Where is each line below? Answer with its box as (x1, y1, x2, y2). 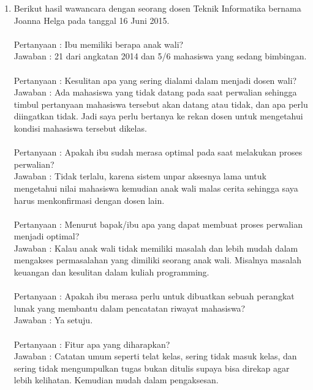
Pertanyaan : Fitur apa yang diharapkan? (13, 337, 170, 350)
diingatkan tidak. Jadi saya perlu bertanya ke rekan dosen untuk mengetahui (13, 110, 303, 122)
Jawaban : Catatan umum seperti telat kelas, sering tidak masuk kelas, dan (13, 350, 297, 362)
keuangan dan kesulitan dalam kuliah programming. (13, 266, 209, 279)
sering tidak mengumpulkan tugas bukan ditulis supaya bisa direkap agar (13, 361, 290, 374)
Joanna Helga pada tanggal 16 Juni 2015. (13, 13, 170, 26)
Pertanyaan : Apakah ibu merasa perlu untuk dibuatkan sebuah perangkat (13, 290, 295, 302)
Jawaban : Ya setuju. (13, 313, 93, 326)
